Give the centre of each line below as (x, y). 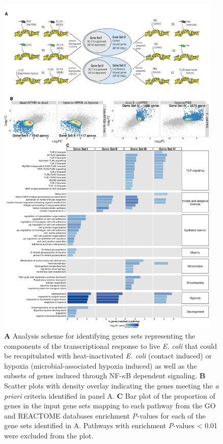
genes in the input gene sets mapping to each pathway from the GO (110, 406)
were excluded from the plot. (49, 436)
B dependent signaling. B (166, 376)
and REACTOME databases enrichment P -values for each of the (105, 415)
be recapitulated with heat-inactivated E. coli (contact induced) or (108, 356)
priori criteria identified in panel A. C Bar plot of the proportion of (110, 395)
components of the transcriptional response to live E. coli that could (111, 345)
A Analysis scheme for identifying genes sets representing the (100, 336)
